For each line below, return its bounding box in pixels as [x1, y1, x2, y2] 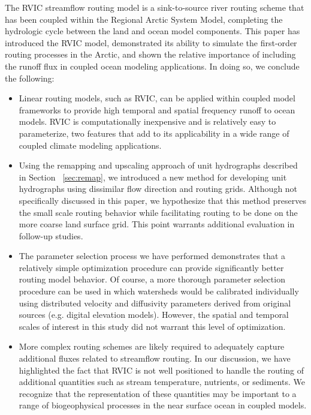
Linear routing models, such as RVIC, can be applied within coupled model [19, 92, 295, 104]
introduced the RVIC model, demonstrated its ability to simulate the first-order [5, 36, 297, 49]
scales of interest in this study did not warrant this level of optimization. [19, 320, 286, 332]
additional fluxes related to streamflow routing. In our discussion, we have [19, 352, 291, 365]
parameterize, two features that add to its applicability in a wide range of [19, 127, 289, 139]
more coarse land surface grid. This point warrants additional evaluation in [19, 218, 295, 230]
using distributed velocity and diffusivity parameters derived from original [19, 296, 291, 309]
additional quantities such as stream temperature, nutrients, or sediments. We [19, 375, 305, 388]
